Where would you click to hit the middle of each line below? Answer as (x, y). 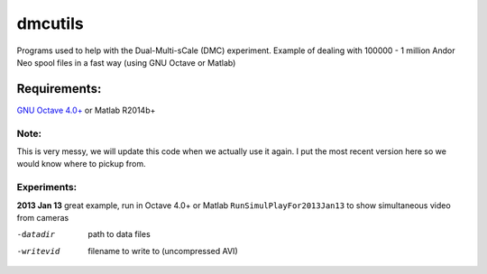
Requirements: (59, 89)
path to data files (119, 234)
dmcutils (51, 23)
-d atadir (36, 235)
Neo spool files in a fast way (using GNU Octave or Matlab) (126, 62)
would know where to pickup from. (81, 164)
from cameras (43, 217)
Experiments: (47, 187)
